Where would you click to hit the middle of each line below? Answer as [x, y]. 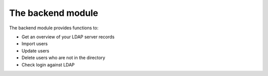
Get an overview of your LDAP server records [68, 37]
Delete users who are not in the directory [63, 58]
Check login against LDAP [48, 65]
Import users [35, 44]
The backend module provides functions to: [54, 28]
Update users [35, 51]
